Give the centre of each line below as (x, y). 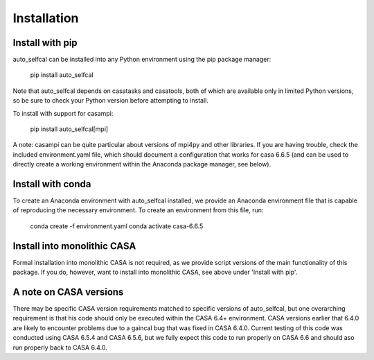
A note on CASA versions (68, 292)
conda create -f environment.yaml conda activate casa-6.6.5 (117, 226)
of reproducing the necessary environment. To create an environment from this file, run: (138, 210)
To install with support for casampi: (63, 113)
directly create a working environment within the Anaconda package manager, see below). (142, 164)
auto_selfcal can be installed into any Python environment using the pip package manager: (142, 60)
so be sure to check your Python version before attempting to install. (111, 101)
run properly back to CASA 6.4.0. (60, 348)
